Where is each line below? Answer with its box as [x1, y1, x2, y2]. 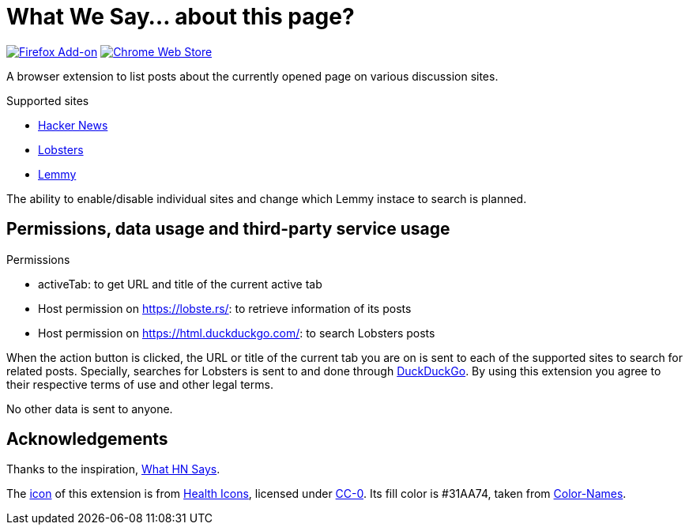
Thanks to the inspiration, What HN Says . [6, 462, 220, 476]
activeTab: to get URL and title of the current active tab [38, 277, 322, 291]
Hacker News [38, 118, 108, 132]
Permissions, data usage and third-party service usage [6, 219, 450, 239]
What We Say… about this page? [6, 3, 355, 30]
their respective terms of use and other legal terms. [6, 377, 273, 391]
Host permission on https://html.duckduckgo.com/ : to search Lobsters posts [38, 326, 435, 340]
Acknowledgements [6, 429, 168, 450]
